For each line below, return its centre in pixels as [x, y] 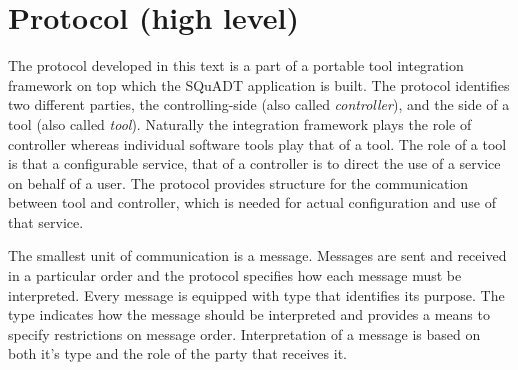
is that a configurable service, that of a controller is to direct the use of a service [254, 163]
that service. [46, 221]
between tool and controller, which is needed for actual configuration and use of [252, 202]
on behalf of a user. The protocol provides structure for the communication [238, 182]
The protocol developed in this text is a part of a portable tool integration [236, 65]
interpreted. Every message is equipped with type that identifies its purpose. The [256, 294]
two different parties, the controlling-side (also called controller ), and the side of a [259, 104]
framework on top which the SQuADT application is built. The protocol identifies [259, 84]
